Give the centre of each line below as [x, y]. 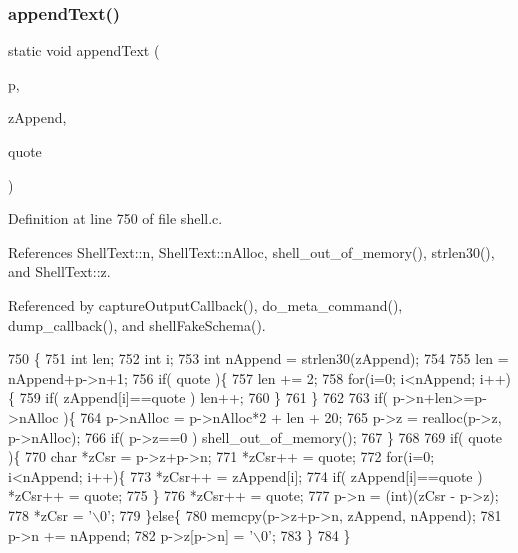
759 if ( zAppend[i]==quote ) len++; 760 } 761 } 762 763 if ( [203, 397]
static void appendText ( [84, 50]
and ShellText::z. [59, 271]
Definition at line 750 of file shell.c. [115, 218]
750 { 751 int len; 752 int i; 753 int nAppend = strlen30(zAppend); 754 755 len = [258, 358]
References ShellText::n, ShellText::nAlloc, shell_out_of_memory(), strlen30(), [251, 251]
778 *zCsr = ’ [50, 514]
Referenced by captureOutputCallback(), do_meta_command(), [205, 304]
